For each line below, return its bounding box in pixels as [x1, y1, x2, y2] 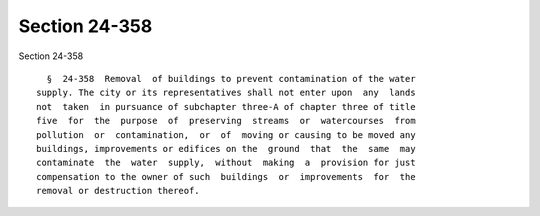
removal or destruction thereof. [36, 185, 200, 197]
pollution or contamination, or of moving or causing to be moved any [36, 129, 416, 140]
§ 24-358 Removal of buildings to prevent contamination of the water [46, 73, 416, 84]
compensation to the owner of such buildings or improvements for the [36, 171, 416, 182]
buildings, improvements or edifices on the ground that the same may [36, 143, 416, 154]
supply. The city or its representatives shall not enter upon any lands [36, 87, 416, 99]
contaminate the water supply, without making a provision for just [36, 157, 416, 169]
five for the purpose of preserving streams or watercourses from [36, 115, 416, 127]
